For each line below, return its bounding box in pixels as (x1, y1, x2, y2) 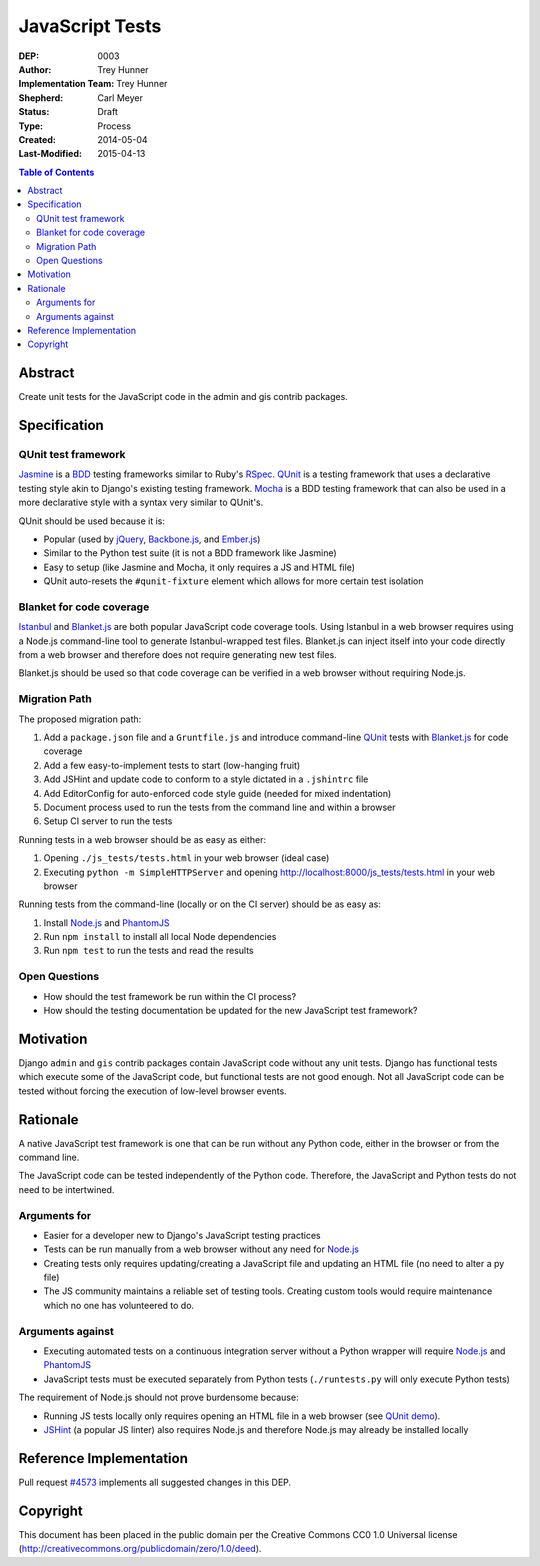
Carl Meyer (97, 91, 144, 104)
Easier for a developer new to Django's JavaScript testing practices (43, 1229, 321, 1241)
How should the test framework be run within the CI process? (43, 990, 297, 1002)
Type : (18, 120, 44, 132)
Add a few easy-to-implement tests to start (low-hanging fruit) (43, 759, 301, 771)
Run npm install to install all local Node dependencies (43, 931, 277, 943)
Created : (18, 133, 57, 145)
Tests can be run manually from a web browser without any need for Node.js (43, 1243, 360, 1255)
